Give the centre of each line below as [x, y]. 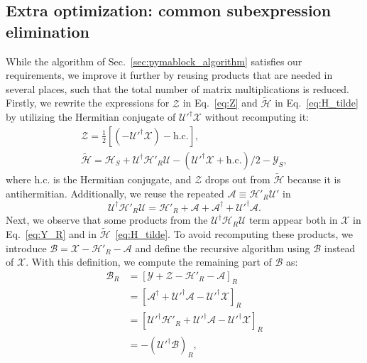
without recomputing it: [257, 117]
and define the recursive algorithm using [223, 248]
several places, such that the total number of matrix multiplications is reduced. [177, 88]
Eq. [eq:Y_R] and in [51, 234]
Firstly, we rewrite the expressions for [88, 103]
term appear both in [294, 220]
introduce [26, 248]
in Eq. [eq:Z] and [220, 103]
